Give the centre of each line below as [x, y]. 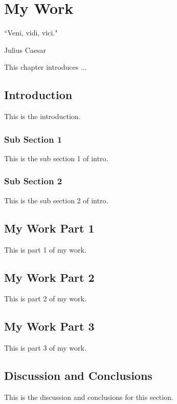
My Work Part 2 [49, 277]
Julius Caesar [25, 50]
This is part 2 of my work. [45, 299]
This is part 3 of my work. [45, 348]
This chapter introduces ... [46, 67]
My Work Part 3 [49, 326]
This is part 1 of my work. [45, 249]
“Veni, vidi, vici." [31, 33]
